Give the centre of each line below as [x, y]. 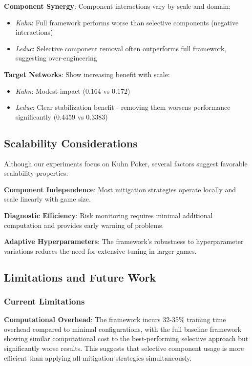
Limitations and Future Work [80, 277]
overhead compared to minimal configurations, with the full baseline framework [123, 329]
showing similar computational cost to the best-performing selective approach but [126, 338]
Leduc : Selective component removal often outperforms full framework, [121, 48]
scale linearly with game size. [47, 199]
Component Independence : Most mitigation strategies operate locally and [120, 189]
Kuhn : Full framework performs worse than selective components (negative [127, 22]
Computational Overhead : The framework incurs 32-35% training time [115, 319]
